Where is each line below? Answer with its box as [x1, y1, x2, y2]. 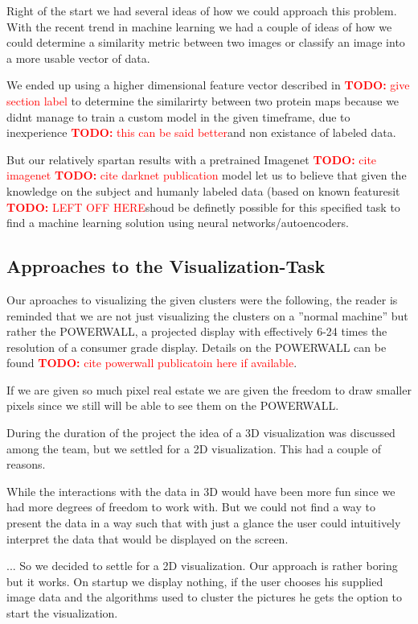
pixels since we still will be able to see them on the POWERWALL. [6, 397, 339, 414]
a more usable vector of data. [6, 49, 150, 66]
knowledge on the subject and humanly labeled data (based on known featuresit [6, 182, 400, 199]
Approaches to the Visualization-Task [6, 254, 326, 279]
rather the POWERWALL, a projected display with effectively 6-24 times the [6, 323, 387, 340]
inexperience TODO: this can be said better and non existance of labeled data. [6, 124, 396, 141]
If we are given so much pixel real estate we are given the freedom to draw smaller [6, 381, 412, 398]
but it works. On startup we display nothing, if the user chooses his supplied [6, 572, 383, 589]
